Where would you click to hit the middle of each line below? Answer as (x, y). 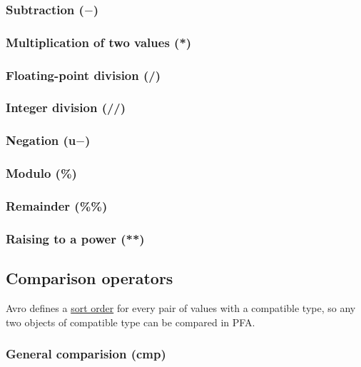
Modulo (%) (41, 173)
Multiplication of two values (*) (99, 42)
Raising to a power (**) (75, 238)
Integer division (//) (66, 107)
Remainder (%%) (57, 205)
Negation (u (41, 140)
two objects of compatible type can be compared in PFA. (131, 322)
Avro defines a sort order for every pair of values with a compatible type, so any (181, 307)
